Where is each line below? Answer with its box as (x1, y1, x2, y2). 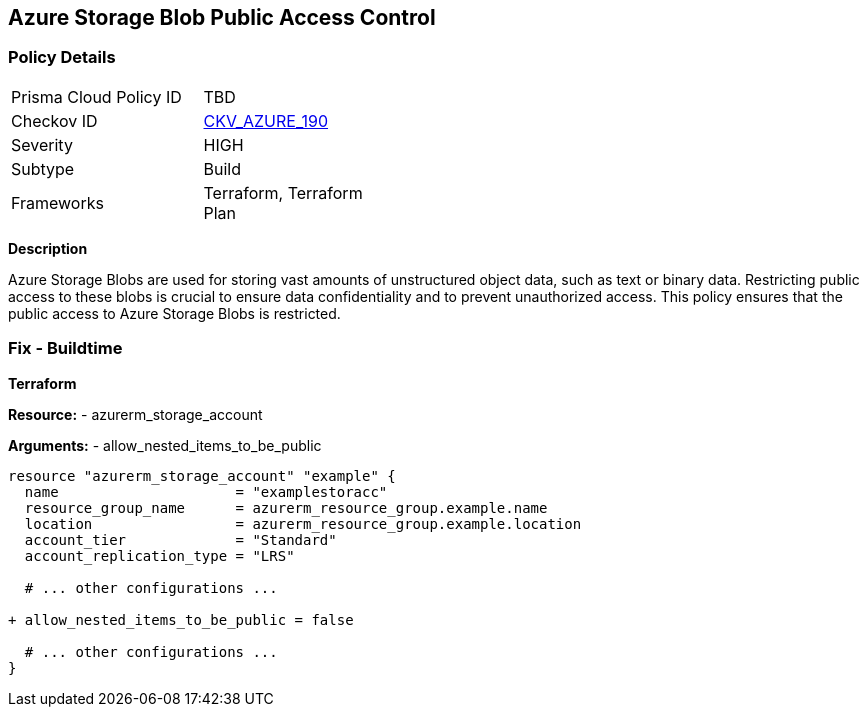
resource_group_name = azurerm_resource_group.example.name (24, 499, 548, 516)
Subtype (11, 158, 75, 179)
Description (8, 239, 88, 257)
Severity (11, 134, 73, 155)
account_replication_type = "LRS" (24, 547, 295, 564)
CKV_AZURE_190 (203, 110, 329, 131)
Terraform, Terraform (203, 182, 363, 203)
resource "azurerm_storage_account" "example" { (8, 467, 396, 484)
